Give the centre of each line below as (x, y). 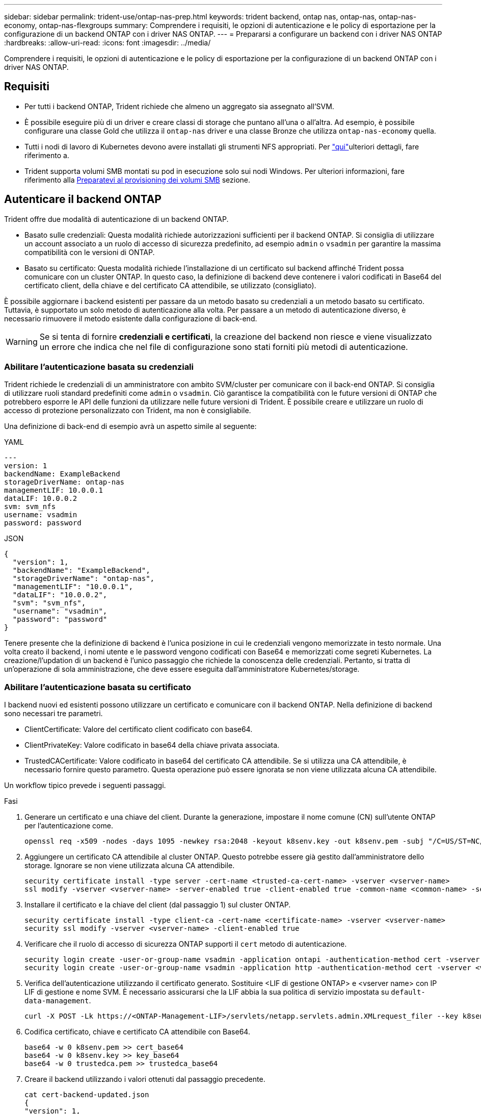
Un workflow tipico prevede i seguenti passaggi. (85, 786)
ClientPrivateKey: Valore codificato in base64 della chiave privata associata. (152, 745)
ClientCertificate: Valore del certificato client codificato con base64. (139, 729)
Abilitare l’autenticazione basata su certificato (98, 687)
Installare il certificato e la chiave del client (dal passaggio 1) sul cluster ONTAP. (158, 905)
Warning (22, 341)
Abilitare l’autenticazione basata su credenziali (99, 367)
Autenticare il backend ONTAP (83, 199)
